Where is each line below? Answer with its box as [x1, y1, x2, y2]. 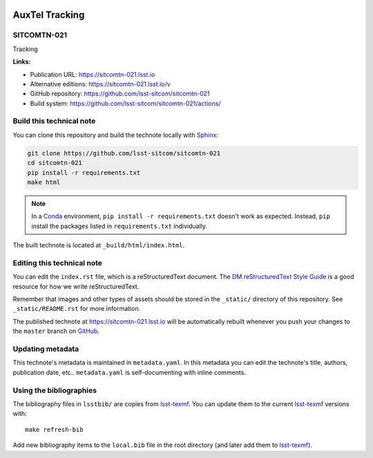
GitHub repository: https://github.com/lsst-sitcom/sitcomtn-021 [30, 90, 210, 98]
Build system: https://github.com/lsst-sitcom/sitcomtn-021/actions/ [30, 99, 221, 107]
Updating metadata [12, 344, 79, 354]
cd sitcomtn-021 [27, 159, 83, 167]
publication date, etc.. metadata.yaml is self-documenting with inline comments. [12, 368, 247, 376]
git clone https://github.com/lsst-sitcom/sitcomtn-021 [27, 149, 221, 157]
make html [27, 178, 61, 187]
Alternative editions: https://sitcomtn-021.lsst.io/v [30, 79, 171, 88]
